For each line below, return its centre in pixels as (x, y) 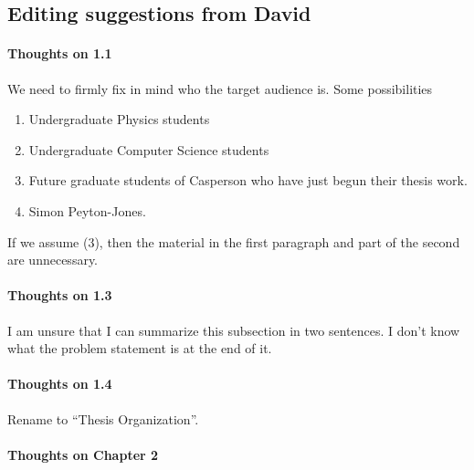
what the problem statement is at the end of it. (140, 348)
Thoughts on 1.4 (60, 384)
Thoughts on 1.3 (60, 295)
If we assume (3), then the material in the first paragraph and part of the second (234, 241)
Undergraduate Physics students (119, 119)
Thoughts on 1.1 (60, 53)
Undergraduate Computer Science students (149, 149)
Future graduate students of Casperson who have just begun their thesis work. (248, 180)
